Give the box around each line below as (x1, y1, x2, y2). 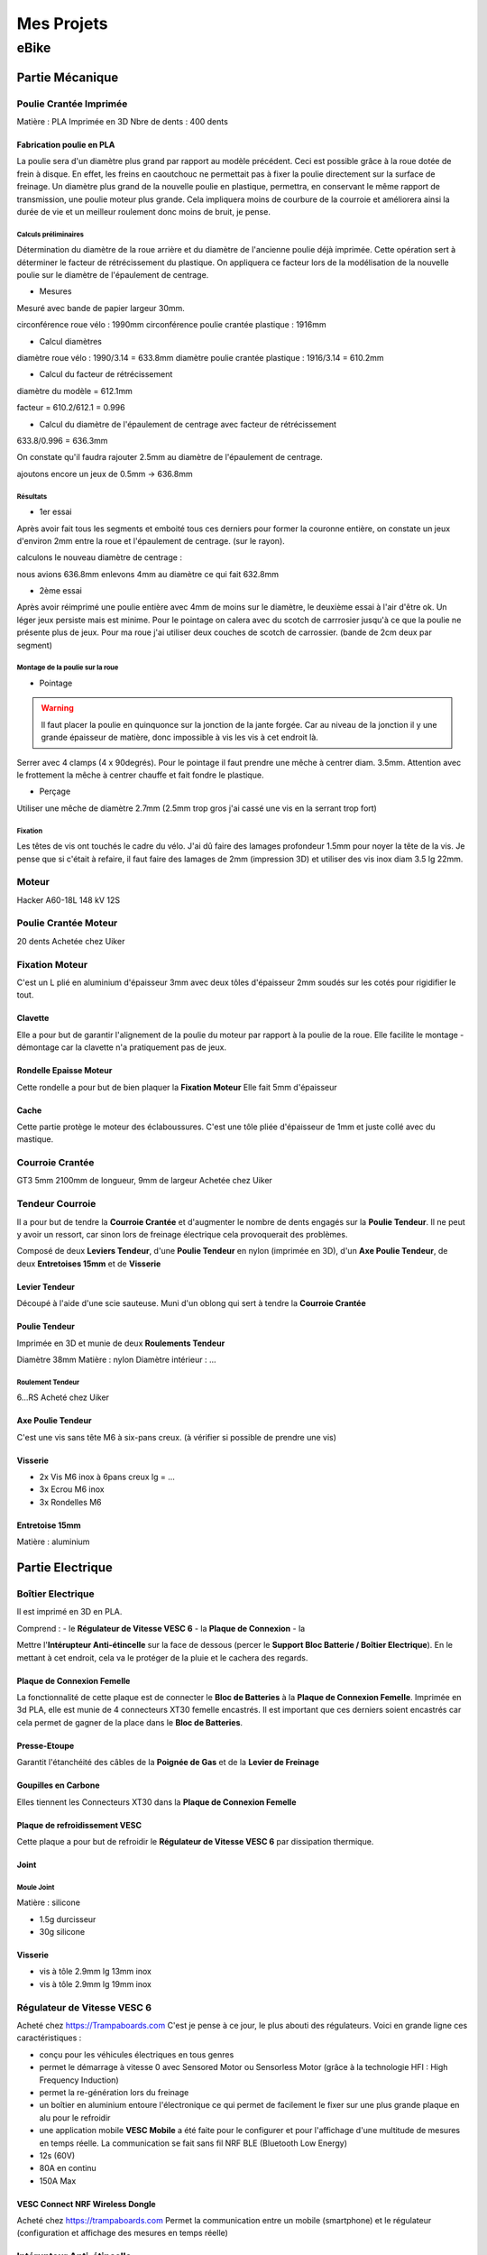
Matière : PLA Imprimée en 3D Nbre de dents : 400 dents (16, 115, 229, 126)
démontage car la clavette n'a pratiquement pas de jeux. (16, 1042, 227, 1053)
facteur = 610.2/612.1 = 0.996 (16, 402, 125, 413)
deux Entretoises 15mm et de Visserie (16, 1258, 161, 1269)
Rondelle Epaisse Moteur (16, 1065, 113, 1076)
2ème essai (39, 585, 83, 596)
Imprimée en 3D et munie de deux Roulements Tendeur (16, 1338, 225, 1348)
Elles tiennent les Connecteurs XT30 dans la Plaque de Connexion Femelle (16, 1796, 297, 1808)
